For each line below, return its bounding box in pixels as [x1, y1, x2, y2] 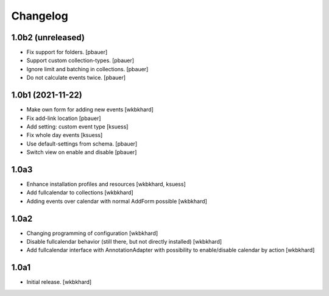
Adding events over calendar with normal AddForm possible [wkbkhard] [26, 197, 207, 205]
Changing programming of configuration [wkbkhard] [26, 229, 158, 237]
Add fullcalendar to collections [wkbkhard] [26, 189, 133, 196]
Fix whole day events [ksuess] [26, 132, 103, 139]
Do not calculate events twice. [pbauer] [26, 74, 126, 82]
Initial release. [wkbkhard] [26, 278, 92, 286]
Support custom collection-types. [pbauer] [26, 57, 134, 64]
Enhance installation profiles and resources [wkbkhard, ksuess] [26, 180, 186, 188]
